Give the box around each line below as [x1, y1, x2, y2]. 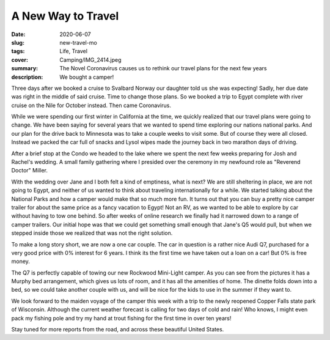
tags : [11, 48, 25, 55]
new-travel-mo [59, 39, 97, 46]
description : [11, 73, 43, 81]
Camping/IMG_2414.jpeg [59, 56, 122, 64]
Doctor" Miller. [11, 167, 48, 174]
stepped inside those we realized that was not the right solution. [11, 229, 173, 237]
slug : [11, 39, 24, 46]
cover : [11, 56, 29, 64]
